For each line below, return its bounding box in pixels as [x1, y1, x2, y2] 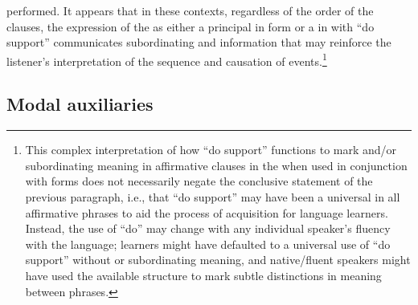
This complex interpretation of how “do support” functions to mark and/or [25, 141, 397, 158]
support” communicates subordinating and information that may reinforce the [6, 34, 391, 51]
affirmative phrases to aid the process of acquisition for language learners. [25, 204, 388, 221]
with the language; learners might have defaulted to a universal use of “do [25, 235, 391, 252]
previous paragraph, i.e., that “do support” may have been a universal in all [25, 189, 400, 205]
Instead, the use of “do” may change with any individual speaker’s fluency [25, 220, 391, 237]
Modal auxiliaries [6, 91, 154, 116]
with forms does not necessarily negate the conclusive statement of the [25, 173, 373, 189]
